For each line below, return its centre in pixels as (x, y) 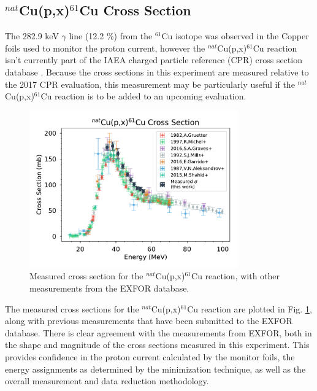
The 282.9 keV (32, 36)
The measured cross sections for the (72, 308)
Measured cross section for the (86, 276)
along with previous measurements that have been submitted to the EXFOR (149, 321)
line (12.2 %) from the (111, 36)
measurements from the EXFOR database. (109, 288)
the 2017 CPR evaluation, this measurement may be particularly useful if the (150, 84)
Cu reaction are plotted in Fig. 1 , (250, 308)
